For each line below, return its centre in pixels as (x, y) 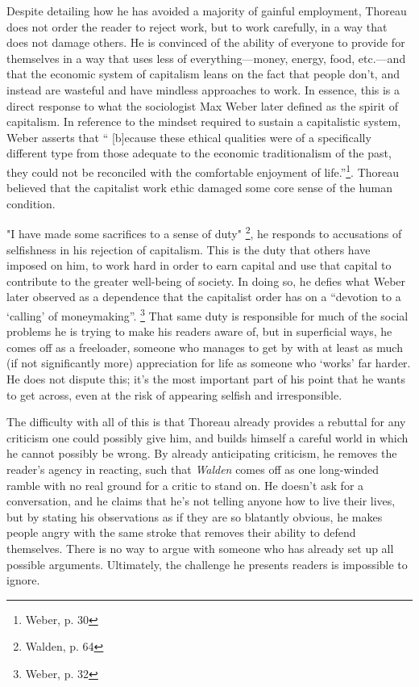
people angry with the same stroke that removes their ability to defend (181, 532)
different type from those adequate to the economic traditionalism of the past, (199, 153)
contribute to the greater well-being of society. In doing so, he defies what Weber (206, 281)
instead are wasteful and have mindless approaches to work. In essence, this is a (203, 89)
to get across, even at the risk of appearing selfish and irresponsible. (174, 394)
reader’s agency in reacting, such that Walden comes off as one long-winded (193, 469)
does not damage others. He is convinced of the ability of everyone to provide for (206, 42)
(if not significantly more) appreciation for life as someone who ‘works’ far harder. (209, 363)
